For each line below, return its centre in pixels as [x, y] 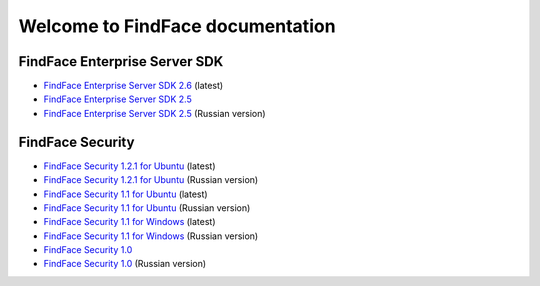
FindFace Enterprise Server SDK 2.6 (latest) [133, 86]
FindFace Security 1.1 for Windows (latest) [129, 222]
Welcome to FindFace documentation [177, 26]
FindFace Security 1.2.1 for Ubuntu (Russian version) [151, 180]
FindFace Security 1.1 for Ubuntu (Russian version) [147, 207]
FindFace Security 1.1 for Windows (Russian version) [151, 236]
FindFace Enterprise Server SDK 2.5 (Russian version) [154, 113]
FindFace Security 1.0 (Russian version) [125, 264]
